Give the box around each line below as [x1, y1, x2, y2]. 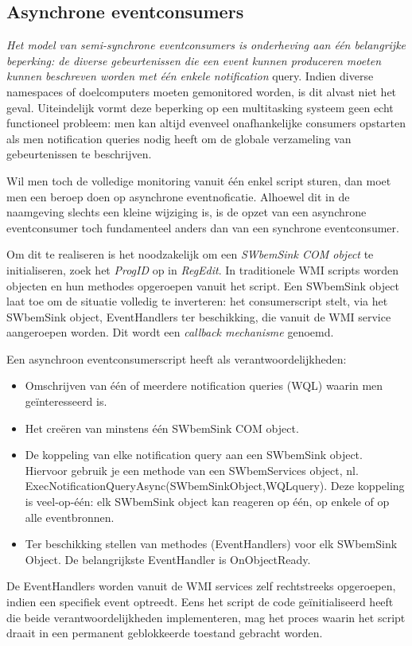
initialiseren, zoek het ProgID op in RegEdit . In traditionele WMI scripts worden [6, 261, 398, 278]
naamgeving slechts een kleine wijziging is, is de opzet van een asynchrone [6, 204, 367, 220]
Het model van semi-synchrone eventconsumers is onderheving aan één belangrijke [6, 37, 406, 53]
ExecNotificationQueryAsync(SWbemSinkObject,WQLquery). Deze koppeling [25, 477, 405, 494]
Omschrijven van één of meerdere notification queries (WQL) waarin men [25, 377, 383, 394]
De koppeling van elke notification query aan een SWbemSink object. [25, 446, 363, 463]
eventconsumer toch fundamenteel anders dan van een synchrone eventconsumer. [6, 219, 399, 235]
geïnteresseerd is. [25, 393, 107, 410]
